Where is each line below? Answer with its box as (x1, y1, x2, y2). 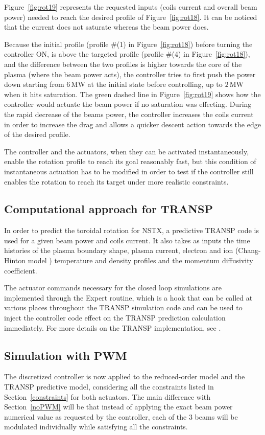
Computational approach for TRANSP (4, 201, 213, 217)
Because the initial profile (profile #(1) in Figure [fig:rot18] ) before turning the (4, 38, 253, 49)
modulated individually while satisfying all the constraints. (4, 421, 188, 432)
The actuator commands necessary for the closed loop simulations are (4, 282, 222, 293)
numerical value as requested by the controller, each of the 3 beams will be (4, 411, 238, 422)
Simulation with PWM (4, 347, 127, 363)
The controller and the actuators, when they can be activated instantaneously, (4, 146, 249, 156)
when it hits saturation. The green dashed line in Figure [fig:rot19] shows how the (4, 88, 261, 99)
